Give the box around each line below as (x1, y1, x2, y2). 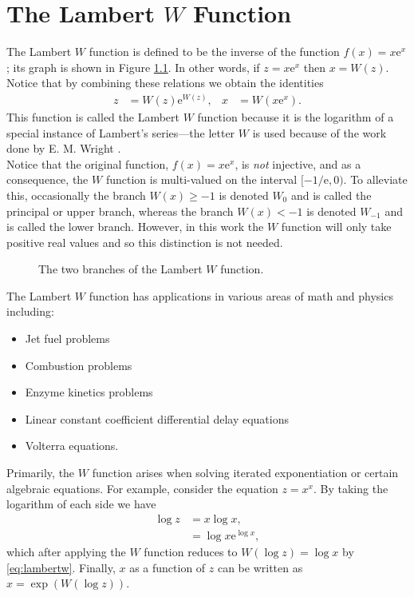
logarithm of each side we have (6, 496, 156, 512)
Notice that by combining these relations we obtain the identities (6, 74, 324, 91)
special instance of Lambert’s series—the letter (6, 124, 235, 141)
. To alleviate (343, 171, 408, 188)
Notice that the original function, (6, 155, 169, 172)
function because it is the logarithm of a (197, 108, 394, 125)
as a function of (129, 559, 206, 575)
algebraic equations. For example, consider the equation (6, 480, 278, 496)
